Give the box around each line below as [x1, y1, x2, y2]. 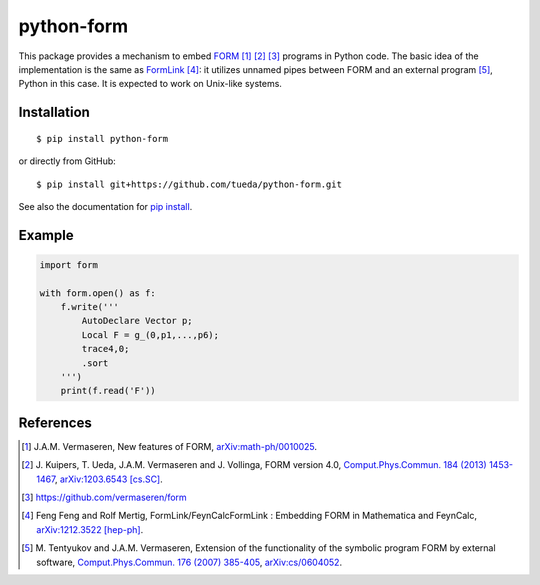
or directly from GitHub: [18, 155, 117, 167]
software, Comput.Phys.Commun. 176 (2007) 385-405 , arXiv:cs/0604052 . [36, 556, 343, 568]
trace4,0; [81, 343, 130, 355]
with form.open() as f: [39, 287, 157, 299]
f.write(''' [60, 301, 120, 313]
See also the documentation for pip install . [18, 200, 193, 212]
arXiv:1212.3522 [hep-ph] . [36, 523, 144, 535]
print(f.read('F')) [60, 385, 157, 397]
